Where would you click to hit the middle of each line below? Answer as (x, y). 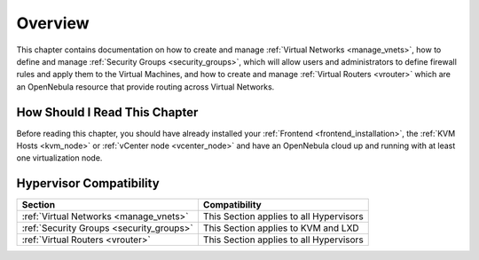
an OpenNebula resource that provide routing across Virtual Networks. (145, 87)
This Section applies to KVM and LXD (281, 228)
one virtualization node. (59, 158)
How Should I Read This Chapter (107, 112)
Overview (53, 23)
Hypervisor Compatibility (88, 183)
